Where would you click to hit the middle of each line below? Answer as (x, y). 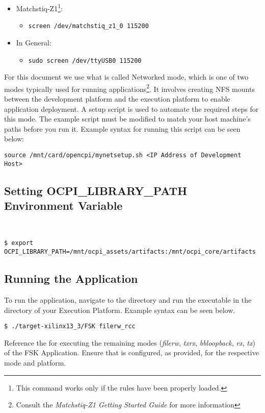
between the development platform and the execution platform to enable (117, 99)
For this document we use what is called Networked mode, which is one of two (126, 77)
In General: (34, 42)
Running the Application (71, 278)
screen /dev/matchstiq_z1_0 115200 (88, 26)
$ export (19, 243)
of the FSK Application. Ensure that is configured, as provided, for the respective (131, 353)
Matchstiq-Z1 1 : (39, 7)
